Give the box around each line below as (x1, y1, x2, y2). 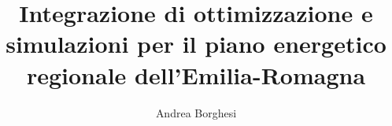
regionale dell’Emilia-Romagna (26, 58, 366, 91)
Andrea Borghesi (155, 104, 237, 120)
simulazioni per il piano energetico (6, 28, 386, 60)
